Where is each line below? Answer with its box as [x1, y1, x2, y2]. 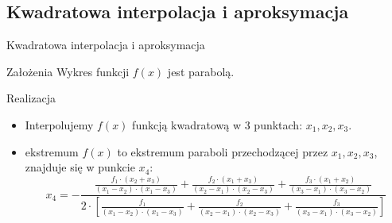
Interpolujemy [25, 116, 94, 133]
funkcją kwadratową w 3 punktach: [132, 116, 303, 133]
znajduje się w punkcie [25, 159, 135, 175]
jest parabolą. [167, 63, 235, 79]
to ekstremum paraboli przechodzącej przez [117, 143, 328, 160]
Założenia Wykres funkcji [6, 63, 130, 79]
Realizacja [6, 90, 56, 106]
